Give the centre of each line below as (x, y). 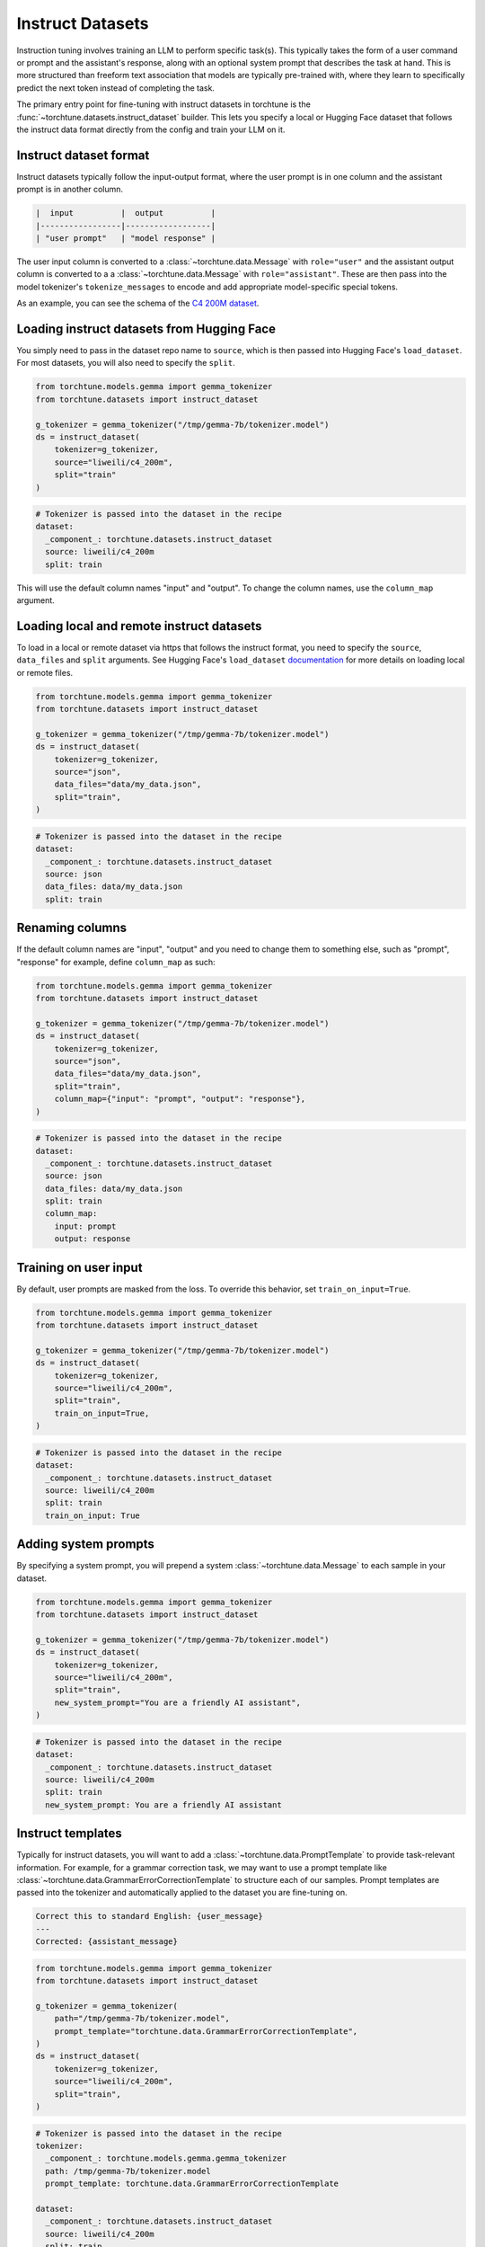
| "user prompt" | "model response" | (125, 238)
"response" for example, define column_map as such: (116, 962)
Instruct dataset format (83, 155)
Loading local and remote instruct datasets (139, 626)
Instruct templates (70, 1834)
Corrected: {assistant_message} (107, 1942)
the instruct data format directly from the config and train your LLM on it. (151, 129)
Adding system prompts (85, 1545)
